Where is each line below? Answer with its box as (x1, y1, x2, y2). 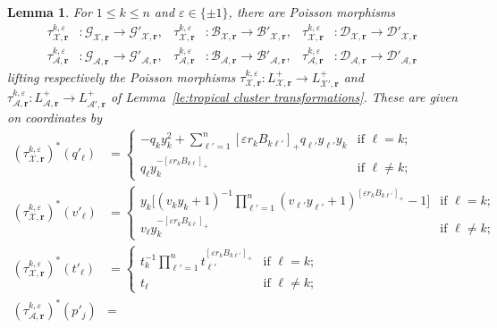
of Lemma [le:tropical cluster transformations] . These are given (110, 88, 458, 106)
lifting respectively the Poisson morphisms (7, 67, 236, 86)
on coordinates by (7, 107, 103, 126)
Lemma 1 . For (7, 3, 92, 21)
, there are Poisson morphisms (228, 3, 396, 21)
